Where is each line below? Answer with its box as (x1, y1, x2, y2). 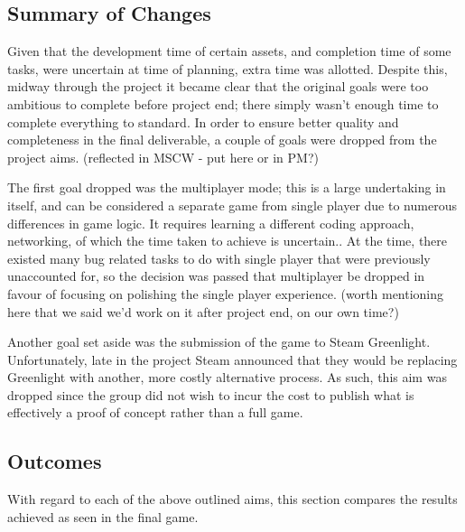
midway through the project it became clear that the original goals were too (7, 77, 429, 96)
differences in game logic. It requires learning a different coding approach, (7, 213, 414, 232)
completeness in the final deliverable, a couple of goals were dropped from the (7, 130, 437, 149)
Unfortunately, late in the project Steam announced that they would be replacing (7, 350, 458, 369)
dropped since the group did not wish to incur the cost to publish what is (7, 385, 414, 404)
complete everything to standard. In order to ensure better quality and (7, 112, 399, 131)
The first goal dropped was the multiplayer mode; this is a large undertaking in (7, 178, 446, 197)
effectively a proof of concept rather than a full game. (7, 403, 303, 422)
